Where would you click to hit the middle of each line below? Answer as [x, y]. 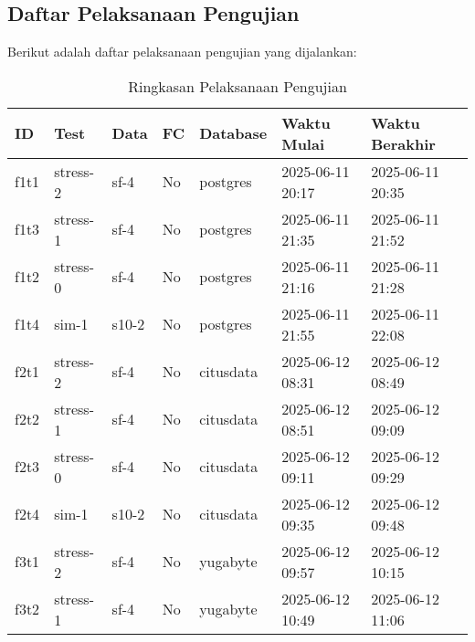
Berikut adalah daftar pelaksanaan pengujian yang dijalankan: [182, 52]
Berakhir [403, 143]
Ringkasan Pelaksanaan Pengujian [237, 86]
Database [233, 133]
